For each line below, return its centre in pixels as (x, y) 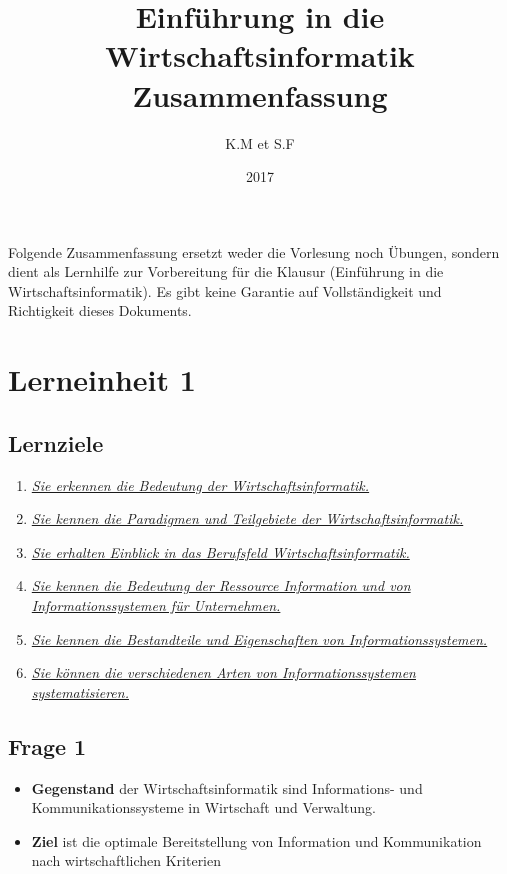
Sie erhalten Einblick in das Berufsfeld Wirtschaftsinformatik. (220, 551)
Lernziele (56, 442)
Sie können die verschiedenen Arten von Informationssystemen (223, 672)
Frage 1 (47, 745)
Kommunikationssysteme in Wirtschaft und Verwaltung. (203, 807)
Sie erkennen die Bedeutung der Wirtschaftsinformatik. (200, 484)
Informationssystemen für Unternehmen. (156, 605)
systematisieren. (80, 691)
